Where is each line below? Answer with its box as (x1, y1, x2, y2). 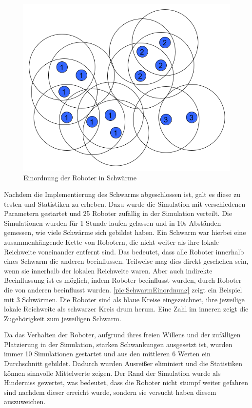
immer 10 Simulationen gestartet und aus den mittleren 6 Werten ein (4, 349, 211, 359)
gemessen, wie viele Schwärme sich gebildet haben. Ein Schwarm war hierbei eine (4, 227, 246, 237)
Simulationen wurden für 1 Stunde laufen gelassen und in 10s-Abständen (4, 217, 221, 228)
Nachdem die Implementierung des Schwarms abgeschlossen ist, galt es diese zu (4, 189, 241, 199)
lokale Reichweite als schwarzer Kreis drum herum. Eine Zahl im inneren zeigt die (4, 304, 249, 314)
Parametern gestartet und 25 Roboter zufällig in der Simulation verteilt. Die (4, 208, 232, 218)
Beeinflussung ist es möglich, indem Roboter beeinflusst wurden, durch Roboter (4, 275, 242, 285)
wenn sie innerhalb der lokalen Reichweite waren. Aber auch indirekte (4, 265, 213, 275)
